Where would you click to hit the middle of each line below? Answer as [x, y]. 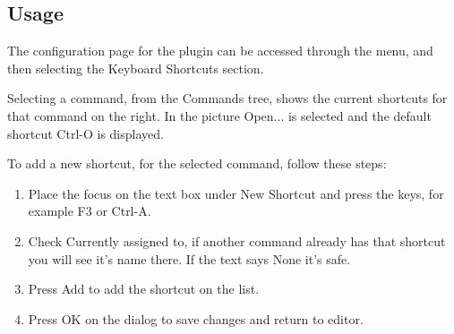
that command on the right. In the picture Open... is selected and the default [219, 115]
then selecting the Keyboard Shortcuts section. [136, 68]
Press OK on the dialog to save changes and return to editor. [196, 318]
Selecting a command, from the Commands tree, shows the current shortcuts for [227, 98]
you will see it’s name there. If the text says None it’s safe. [189, 258]
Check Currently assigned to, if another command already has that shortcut [237, 240]
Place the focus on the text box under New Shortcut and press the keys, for [236, 193]
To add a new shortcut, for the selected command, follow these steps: [197, 163]
